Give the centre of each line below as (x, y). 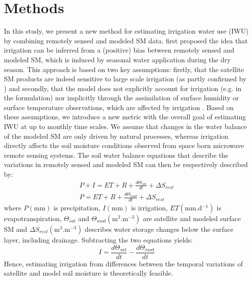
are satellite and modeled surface (192, 218)
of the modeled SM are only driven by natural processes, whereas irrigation (116, 136)
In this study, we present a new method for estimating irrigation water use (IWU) (126, 31)
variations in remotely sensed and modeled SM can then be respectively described (126, 164)
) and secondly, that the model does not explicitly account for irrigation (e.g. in (123, 88)
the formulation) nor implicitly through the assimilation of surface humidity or (121, 98)
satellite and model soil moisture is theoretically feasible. (88, 273)
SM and (16, 229)
